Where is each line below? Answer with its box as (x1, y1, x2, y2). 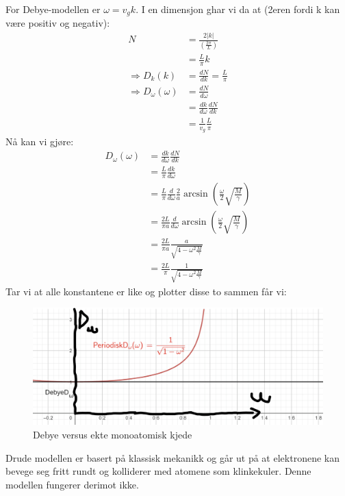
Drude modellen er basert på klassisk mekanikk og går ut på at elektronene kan (5, 450, 340, 464)
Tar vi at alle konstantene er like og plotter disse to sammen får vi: (5, 284, 287, 298)
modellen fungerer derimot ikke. (5, 477, 139, 491)
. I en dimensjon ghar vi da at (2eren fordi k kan (136, 2, 340, 16)
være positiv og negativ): (5, 16, 110, 30)
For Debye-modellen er (5, 2, 101, 16)
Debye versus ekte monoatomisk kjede (33, 427, 192, 442)
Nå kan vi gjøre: (5, 134, 74, 148)
